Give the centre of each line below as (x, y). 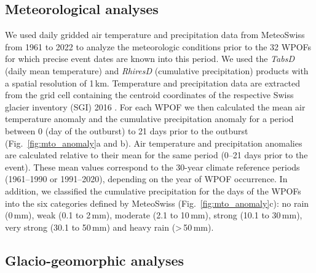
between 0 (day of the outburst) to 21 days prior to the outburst (127, 130)
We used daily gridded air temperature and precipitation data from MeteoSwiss (155, 35)
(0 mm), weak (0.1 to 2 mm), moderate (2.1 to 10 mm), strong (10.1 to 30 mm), (154, 215)
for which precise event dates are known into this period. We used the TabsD (150, 59)
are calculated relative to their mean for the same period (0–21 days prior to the (156, 155)
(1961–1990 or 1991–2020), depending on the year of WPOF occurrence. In (146, 179)
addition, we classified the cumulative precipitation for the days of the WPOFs (153, 190)
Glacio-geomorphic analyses (95, 260)
